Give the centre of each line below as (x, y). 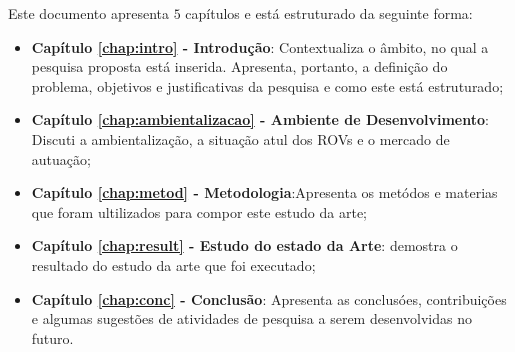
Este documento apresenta (88, 13)
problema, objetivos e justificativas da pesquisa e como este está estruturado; (267, 85)
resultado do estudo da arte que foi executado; (173, 264)
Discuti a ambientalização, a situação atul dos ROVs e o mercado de (240, 138)
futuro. (52, 337)
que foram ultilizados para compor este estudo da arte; (199, 211)
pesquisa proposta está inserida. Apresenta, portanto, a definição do (239, 66)
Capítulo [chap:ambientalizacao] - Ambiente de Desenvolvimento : (260, 119)
